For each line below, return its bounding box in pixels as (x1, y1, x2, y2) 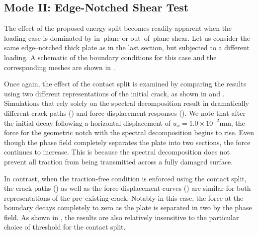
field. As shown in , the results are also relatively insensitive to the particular (4, 212, 239, 222)
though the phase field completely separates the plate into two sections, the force (4, 137, 251, 147)
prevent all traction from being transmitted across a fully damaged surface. (4, 156, 233, 166)
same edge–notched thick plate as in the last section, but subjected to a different (4, 42, 250, 53)
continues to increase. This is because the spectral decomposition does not (4, 147, 230, 157)
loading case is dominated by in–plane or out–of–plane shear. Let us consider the (4, 32, 250, 43)
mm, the (219, 117, 245, 128)
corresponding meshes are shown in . (4, 62, 115, 72)
